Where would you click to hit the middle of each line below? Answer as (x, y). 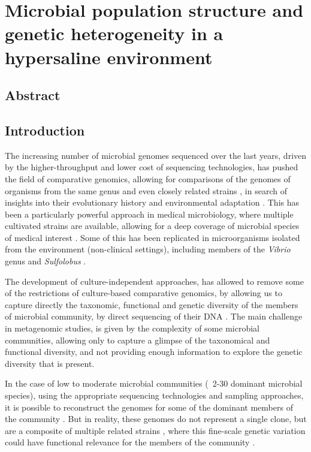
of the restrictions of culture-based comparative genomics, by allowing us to (144, 293)
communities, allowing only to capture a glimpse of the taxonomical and (138, 340)
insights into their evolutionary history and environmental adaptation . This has (152, 202)
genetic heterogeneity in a (114, 33)
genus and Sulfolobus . (46, 261)
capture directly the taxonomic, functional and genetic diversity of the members (152, 304)
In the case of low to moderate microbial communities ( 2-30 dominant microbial (154, 383)
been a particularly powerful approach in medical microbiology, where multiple (149, 214)
